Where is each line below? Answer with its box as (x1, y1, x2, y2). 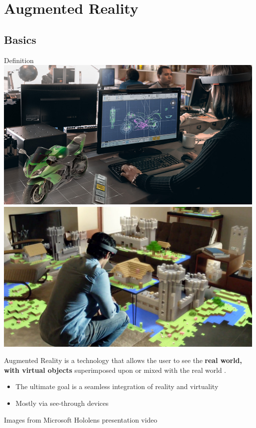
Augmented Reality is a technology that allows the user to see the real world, (4, 355, 242, 365)
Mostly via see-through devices (15, 397, 109, 408)
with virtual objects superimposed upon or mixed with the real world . (4, 364, 226, 375)
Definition (4, 55, 34, 65)
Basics (4, 32, 36, 47)
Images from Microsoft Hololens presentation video (4, 414, 158, 425)
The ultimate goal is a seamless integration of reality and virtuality (15, 381, 219, 392)
